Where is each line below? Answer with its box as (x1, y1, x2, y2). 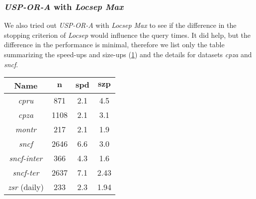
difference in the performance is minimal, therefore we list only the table (4, 39, 225, 50)
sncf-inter (9, 152, 43, 164)
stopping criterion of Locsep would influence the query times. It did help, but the (4, 29, 251, 40)
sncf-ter (12, 167, 39, 179)
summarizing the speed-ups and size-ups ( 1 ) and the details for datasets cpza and (4, 49, 252, 59)
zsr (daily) (8, 181, 44, 193)
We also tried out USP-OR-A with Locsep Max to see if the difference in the (4, 20, 237, 30)
